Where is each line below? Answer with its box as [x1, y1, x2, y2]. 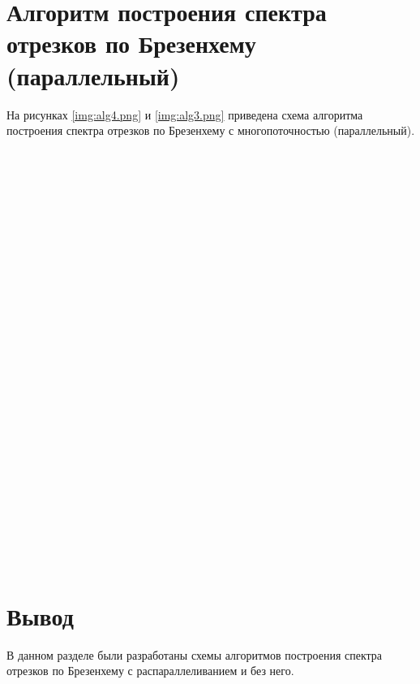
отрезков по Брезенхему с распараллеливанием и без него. [6, 662, 294, 679]
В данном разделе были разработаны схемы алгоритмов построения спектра [6, 646, 383, 663]
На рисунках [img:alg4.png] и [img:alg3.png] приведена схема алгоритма [6, 106, 363, 123]
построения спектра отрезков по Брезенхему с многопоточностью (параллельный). [6, 122, 415, 139]
